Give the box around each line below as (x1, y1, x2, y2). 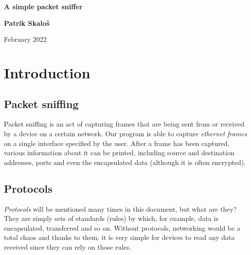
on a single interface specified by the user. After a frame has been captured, (4, 138, 230, 148)
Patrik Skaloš (4, 18, 50, 28)
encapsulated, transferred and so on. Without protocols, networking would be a (4, 222, 240, 233)
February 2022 (4, 34, 47, 44)
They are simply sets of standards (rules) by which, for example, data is (4, 213, 218, 223)
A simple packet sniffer (4, 1, 83, 11)
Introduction (4, 62, 90, 82)
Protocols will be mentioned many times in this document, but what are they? (4, 203, 237, 214)
